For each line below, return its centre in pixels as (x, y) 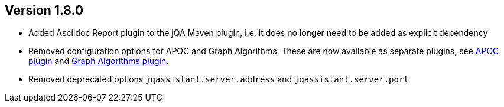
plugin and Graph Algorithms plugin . (99, 61)
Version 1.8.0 (44, 10)
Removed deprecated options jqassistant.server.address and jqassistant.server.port (219, 79)
